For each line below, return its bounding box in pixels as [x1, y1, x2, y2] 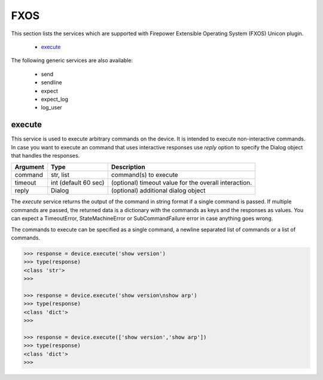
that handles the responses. [11, 152, 80, 159]
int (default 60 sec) [51, 179, 105, 187]
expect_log [41, 96, 69, 103]
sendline [41, 79, 62, 86]
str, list [51, 171, 70, 179]
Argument [14, 163, 44, 171]
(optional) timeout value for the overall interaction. [111, 179, 252, 187]
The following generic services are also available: [11, 57, 133, 64]
